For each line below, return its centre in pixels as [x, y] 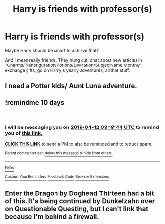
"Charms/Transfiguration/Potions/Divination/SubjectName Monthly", [74, 65]
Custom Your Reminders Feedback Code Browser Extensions [57, 177]
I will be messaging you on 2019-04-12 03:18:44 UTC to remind [82, 128]
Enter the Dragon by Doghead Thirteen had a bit [80, 194]
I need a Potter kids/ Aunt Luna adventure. [71, 86]
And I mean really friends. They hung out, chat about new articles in [74, 60]
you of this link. [24, 133]
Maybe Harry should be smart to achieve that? [52, 50]
